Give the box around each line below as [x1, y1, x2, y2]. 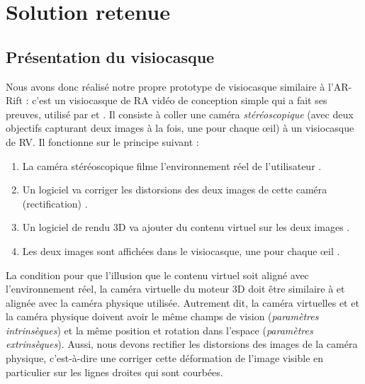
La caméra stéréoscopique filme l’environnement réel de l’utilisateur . [22, 158, 322, 173]
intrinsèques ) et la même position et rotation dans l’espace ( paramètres [6, 322, 313, 337]
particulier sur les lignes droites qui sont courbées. [6, 364, 223, 379]
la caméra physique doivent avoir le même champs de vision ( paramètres [6, 309, 319, 324]
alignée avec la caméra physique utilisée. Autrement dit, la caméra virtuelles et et [6, 295, 359, 310]
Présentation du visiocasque [6, 45, 215, 67]
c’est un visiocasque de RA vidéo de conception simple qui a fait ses [32, 93, 327, 108]
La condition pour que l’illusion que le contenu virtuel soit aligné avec [6, 267, 309, 282]
